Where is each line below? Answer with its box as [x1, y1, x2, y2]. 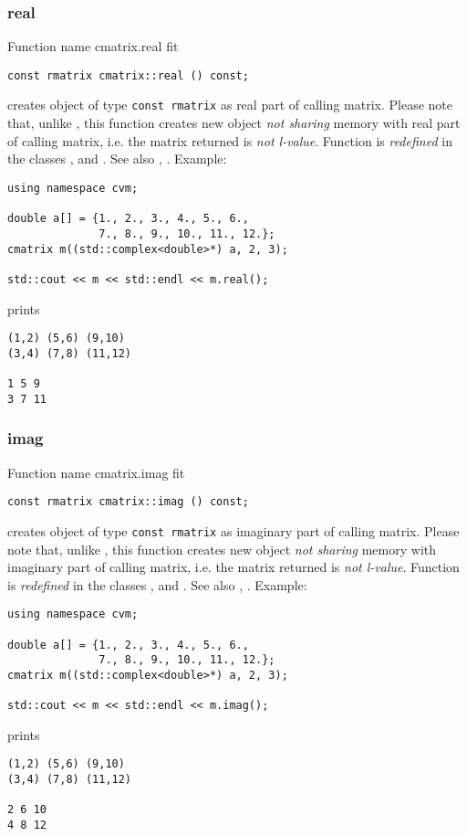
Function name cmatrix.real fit [7, 37, 179, 56]
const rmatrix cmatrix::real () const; [7, 69, 249, 82]
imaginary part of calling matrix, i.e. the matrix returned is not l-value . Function [7, 557, 460, 577]
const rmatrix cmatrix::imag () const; [7, 495, 249, 509]
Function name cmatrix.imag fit [7, 462, 185, 481]
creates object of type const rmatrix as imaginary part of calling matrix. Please [7, 521, 460, 540]
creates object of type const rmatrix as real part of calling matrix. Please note [7, 95, 452, 114]
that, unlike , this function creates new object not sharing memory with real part [7, 113, 461, 132]
